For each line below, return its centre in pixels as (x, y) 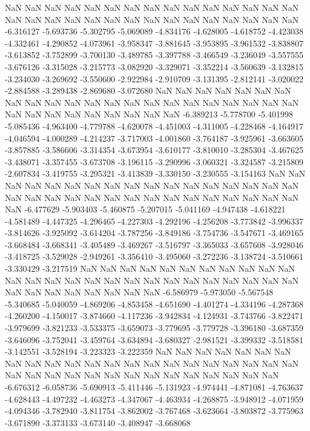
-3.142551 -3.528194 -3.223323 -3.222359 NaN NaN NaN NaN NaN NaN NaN (148, 351)
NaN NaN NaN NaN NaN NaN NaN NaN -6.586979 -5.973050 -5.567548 (139, 292)
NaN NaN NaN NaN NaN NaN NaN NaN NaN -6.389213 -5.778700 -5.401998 (149, 114)
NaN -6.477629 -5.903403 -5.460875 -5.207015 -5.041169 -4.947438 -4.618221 (145, 209)
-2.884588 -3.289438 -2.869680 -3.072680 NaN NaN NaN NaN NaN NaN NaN (148, 90)
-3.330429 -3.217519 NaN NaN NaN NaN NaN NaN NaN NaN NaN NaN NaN (150, 268)
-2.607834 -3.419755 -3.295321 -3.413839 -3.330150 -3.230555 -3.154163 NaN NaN (155, 173)
